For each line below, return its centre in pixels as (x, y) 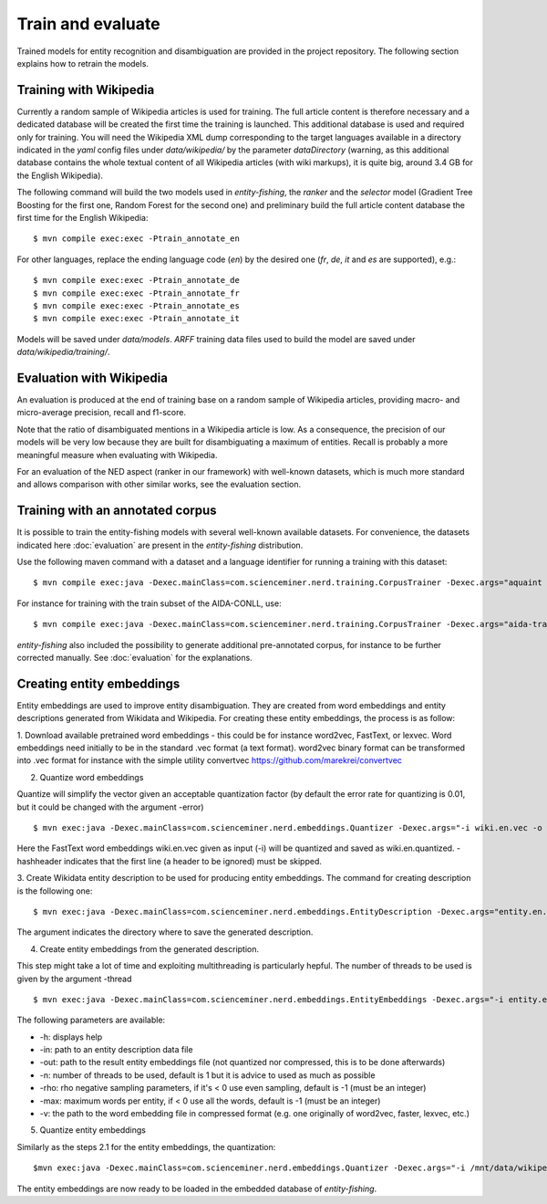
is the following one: (55, 891)
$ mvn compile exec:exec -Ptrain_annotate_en (137, 239)
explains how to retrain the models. (83, 63)
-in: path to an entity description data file (116, 1050)
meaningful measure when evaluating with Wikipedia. (117, 455)
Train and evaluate (88, 24)
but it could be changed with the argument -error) (110, 807)
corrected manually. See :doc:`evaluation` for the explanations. (134, 657)
